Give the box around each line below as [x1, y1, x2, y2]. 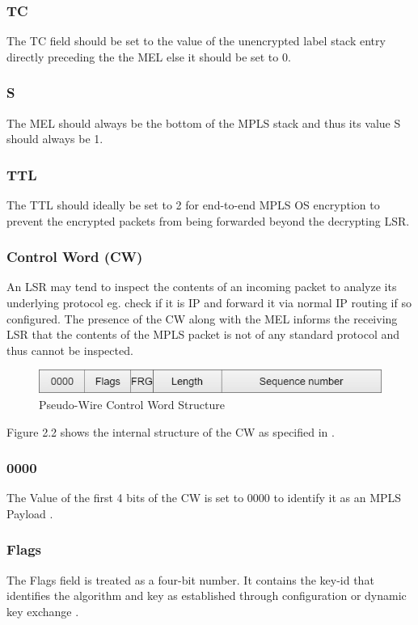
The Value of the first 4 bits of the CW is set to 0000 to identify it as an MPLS [6, 489, 402, 506]
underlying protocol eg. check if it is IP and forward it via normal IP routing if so [6, 294, 412, 311]
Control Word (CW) [6, 247, 143, 267]
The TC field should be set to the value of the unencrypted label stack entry [6, 32, 386, 49]
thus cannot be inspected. [6, 341, 133, 358]
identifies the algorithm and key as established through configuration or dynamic [6, 587, 407, 604]
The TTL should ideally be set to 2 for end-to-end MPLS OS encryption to [6, 196, 380, 213]
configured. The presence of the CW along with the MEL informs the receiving [6, 310, 398, 327]
